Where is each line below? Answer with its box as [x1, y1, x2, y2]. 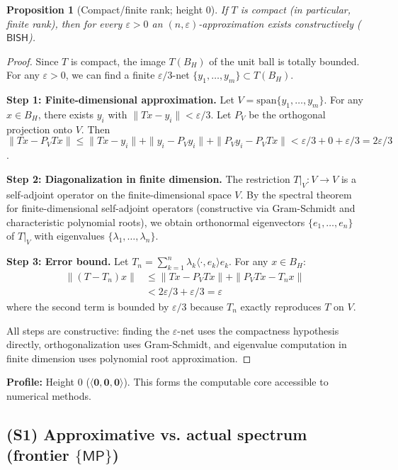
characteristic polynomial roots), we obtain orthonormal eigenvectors [6, 214, 305, 229]
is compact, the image [70, 53, 166, 68]
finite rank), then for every [6, 16, 123, 30]
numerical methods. [6, 388, 91, 403]
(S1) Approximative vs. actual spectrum [6, 423, 307, 444]
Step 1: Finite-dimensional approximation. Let [6, 92, 234, 107]
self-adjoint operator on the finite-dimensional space [6, 186, 232, 201]
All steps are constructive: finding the [6, 323, 170, 337]
